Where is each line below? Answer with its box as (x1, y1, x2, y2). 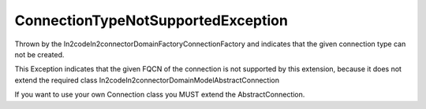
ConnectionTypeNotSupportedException (14, 12, 288, 29)
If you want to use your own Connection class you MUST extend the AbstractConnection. (14, 90, 305, 100)
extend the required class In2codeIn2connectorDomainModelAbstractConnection (14, 75, 280, 85)
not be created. (14, 49, 65, 59)
